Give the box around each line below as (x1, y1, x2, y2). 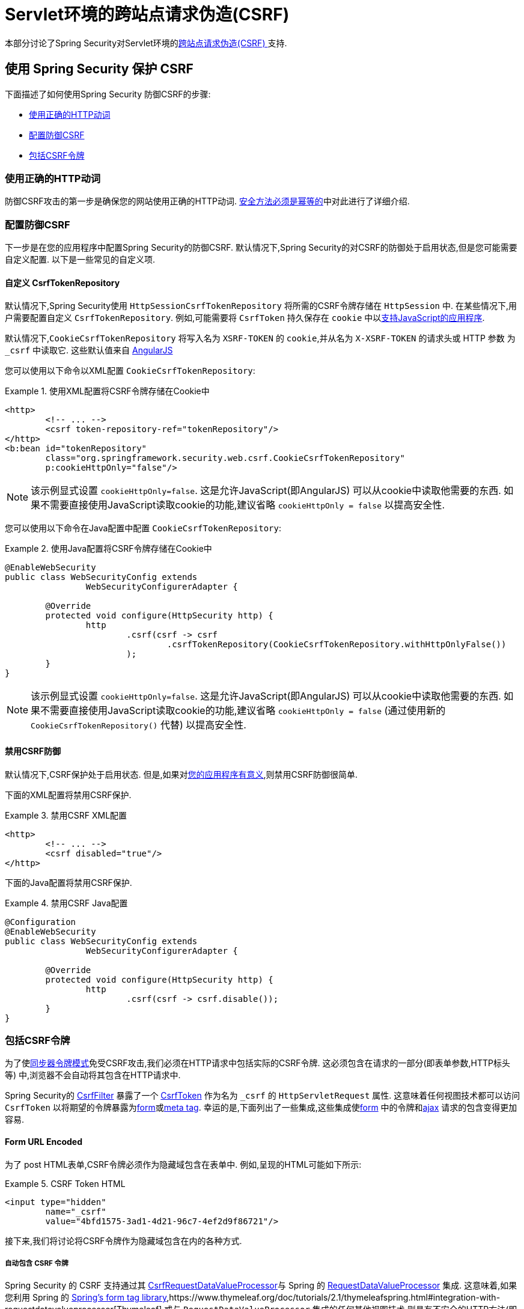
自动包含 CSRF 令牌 (5, 1259, 69, 1268)
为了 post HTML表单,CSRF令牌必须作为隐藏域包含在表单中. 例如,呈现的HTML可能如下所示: (5, 1159, 362, 1170)
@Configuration (5, 917, 76, 927)
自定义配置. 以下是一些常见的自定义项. (5, 254, 156, 265)
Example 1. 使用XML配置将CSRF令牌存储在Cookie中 (5, 386, 210, 397)
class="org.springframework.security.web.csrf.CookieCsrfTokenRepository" (45, 453, 405, 463)
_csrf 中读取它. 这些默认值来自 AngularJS (5, 345, 173, 356)
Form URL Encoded (5, 1136, 83, 1147)
